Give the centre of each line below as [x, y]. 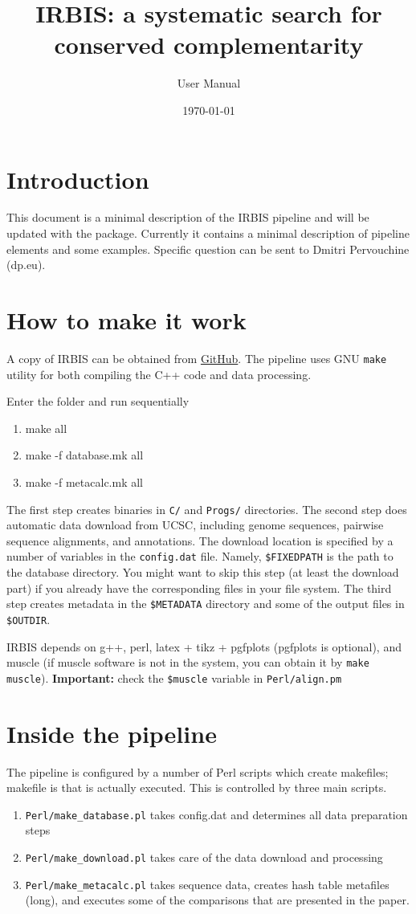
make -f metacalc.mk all [84, 481]
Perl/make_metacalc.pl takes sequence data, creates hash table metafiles [207, 884]
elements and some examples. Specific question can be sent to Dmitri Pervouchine [208, 249]
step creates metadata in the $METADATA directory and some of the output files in [206, 604]
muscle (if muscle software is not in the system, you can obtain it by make [188, 662]
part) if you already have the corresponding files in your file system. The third [199, 588]
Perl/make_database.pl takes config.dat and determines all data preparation [216, 814]
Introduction [78, 179]
